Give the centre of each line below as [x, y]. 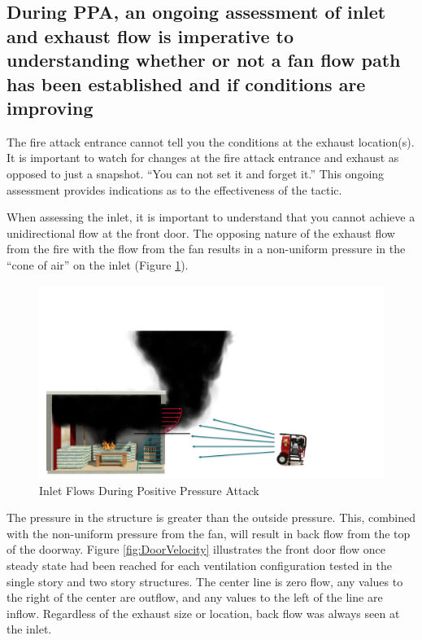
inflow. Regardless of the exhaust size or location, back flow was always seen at [203, 613]
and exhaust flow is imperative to [150, 35]
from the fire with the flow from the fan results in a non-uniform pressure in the [206, 249]
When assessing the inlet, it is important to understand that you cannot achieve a [211, 217]
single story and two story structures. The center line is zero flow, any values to [205, 581]
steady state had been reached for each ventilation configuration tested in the [200, 565]
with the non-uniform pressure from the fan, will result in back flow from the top [209, 533]
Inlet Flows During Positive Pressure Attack [149, 490]
